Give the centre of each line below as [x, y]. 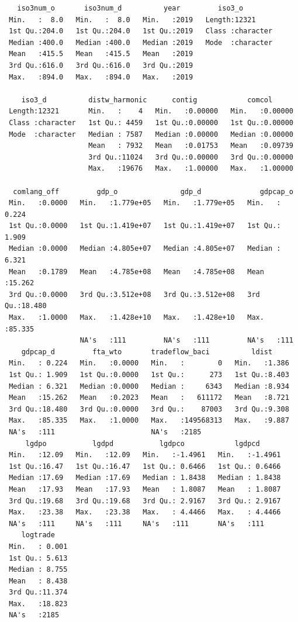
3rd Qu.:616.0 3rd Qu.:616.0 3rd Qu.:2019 [101, 65]
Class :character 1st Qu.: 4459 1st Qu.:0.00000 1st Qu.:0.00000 [151, 122]
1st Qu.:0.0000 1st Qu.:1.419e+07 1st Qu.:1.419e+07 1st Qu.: [145, 226]
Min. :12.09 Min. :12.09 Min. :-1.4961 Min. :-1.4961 [145, 455]
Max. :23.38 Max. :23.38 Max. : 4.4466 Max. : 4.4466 [145, 512]
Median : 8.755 [38, 570]
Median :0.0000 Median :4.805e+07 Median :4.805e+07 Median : [145, 249]
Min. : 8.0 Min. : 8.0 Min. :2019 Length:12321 [132, 20]
